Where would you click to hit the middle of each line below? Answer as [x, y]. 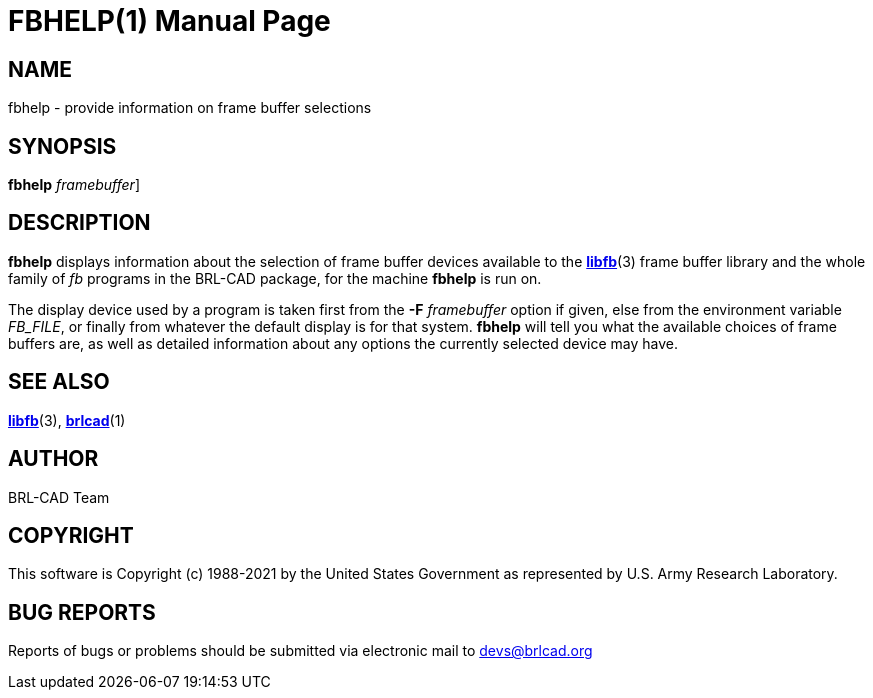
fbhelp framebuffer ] [74, 185]
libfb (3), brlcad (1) [67, 420]
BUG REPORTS [82, 612]
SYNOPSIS [62, 146]
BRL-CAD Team [59, 497]
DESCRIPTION [79, 223]
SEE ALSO [59, 382]
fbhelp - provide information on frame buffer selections [190, 108]
